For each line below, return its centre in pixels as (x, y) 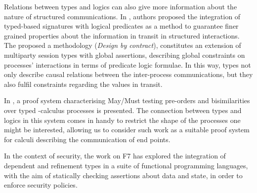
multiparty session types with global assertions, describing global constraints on (125, 55)
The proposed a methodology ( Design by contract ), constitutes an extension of (123, 45)
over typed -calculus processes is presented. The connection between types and (123, 110)
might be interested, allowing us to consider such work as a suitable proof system (127, 130)
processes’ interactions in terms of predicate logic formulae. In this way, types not (128, 64)
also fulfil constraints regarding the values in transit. (83, 84)
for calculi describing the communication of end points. (87, 139)
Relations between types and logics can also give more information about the (121, 6)
